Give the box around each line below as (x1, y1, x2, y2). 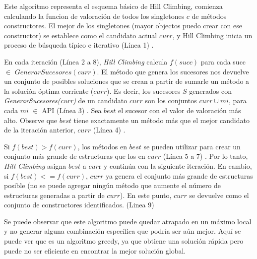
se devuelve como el (189, 190, 249, 200)
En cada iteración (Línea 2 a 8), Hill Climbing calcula (4, 56, 168, 66)
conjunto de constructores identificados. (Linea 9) (4, 199, 154, 210)
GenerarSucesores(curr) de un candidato (4, 95, 128, 106)
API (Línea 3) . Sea (42, 105, 102, 115)
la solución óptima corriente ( (4, 85, 94, 96)
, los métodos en (77, 141, 127, 151)
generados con (189, 85, 232, 96)
